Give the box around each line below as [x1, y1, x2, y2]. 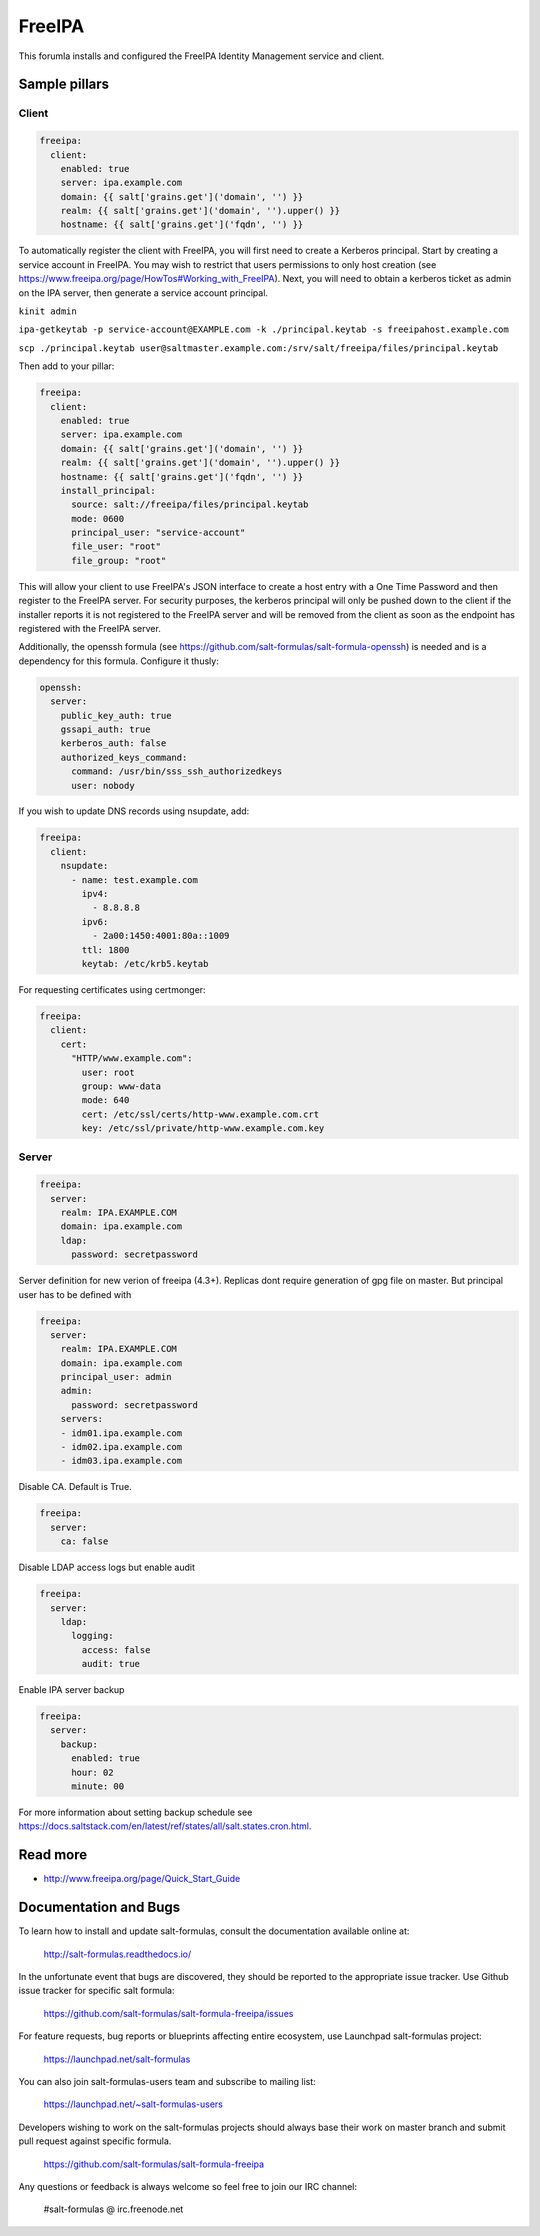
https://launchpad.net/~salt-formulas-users [43, 2098, 224, 2110]
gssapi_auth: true [60, 723, 151, 735]
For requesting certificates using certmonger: [18, 983, 206, 995]
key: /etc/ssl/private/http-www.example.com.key [81, 1123, 325, 1134]
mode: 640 [81, 1095, 130, 1106]
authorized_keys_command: [60, 751, 188, 763]
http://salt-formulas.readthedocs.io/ [43, 1948, 192, 1960]
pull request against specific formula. [18, 2135, 172, 2147]
